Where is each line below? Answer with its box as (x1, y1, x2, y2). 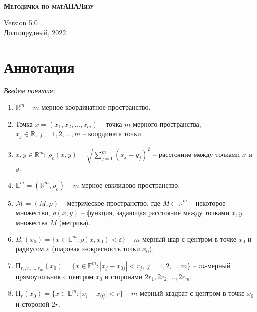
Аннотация (4, 56, 75, 77)
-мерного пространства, (130, 118, 201, 129)
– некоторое (189, 197, 226, 208)
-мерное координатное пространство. (39, 102, 151, 112)
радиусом (15, 243, 44, 254)
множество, (15, 207, 50, 218)
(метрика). (59, 217, 91, 228)
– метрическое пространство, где (61, 197, 161, 208)
